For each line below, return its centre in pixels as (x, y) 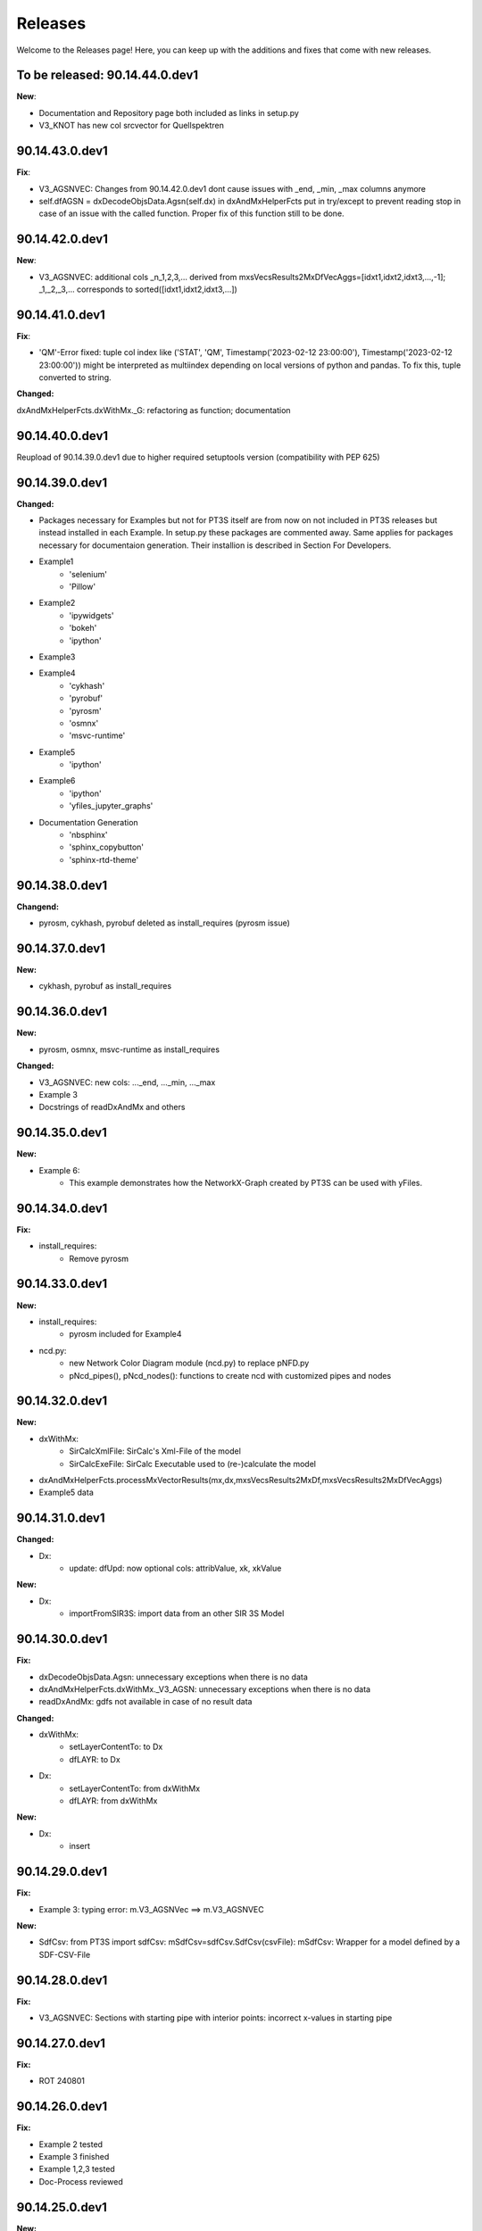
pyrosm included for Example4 (125, 1334)
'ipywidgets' (91, 615)
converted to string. (75, 377)
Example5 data (66, 1493)
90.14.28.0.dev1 (62, 1980)
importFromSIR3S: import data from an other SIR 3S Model (177, 1613)
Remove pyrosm (99, 1258)
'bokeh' (83, 628)
